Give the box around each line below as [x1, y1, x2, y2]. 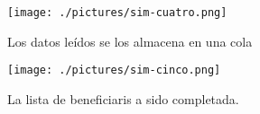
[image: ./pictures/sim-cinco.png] [7, 64, 221, 77]
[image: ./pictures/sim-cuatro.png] [7, 6, 227, 19]
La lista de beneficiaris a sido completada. [7, 89, 239, 108]
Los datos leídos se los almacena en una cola [7, 31, 253, 50]
